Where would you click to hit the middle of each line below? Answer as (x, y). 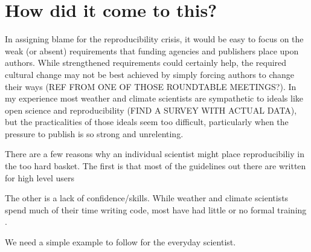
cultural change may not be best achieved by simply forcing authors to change (150, 74)
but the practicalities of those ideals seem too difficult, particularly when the (147, 122)
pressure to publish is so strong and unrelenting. (94, 133)
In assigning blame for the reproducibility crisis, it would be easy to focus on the (154, 39)
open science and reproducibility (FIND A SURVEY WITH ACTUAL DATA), (151, 110)
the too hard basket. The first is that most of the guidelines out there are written (155, 166)
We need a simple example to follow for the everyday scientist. (120, 242)
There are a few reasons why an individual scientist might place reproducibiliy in (155, 154)
